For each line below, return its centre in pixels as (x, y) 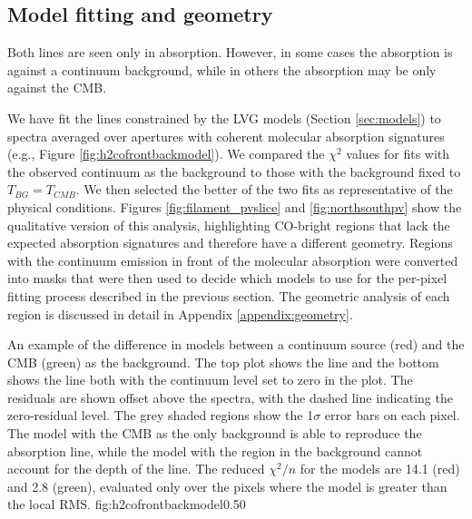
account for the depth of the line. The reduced (136, 469)
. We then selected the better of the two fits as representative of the (264, 189)
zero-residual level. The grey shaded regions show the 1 (161, 415)
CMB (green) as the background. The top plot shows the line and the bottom (223, 362)
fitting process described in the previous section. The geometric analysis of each (229, 295)
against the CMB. (57, 88)
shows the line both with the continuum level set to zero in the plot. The (210, 380)
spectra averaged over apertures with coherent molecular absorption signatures (226, 136)
